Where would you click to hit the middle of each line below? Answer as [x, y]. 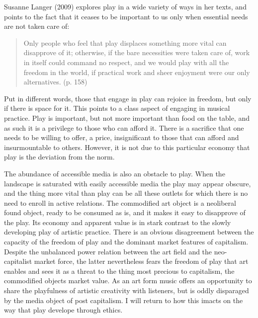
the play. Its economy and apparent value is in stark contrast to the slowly [118, 222]
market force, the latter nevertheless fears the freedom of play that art [141, 261]
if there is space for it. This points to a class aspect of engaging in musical [117, 108]
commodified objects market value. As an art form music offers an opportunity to [128, 280]
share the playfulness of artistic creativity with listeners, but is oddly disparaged [127, 290]
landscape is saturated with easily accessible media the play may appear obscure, [128, 183]
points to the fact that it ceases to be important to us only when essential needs [126, 16]
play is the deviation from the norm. [59, 157]
